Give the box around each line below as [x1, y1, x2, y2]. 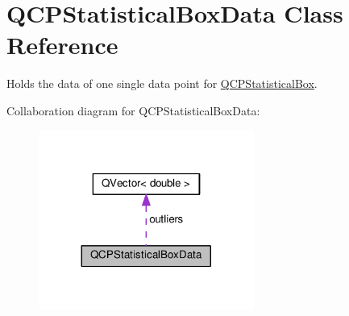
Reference [6, 28, 118, 61]
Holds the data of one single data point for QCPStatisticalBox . [6, 75, 318, 92]
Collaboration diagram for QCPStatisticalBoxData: [6, 102, 260, 118]
